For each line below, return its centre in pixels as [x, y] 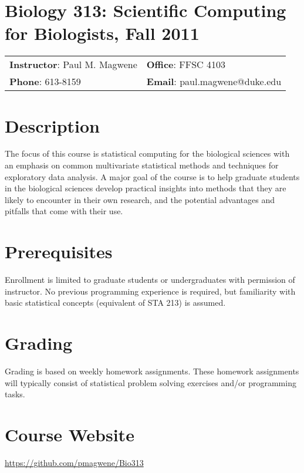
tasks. [15, 394]
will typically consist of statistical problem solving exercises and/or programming [151, 382]
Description [53, 125]
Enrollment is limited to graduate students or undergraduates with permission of [150, 280]
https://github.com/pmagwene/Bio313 [74, 462]
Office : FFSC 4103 [186, 65]
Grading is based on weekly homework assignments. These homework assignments [152, 371]
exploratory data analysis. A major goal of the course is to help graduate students [152, 176]
